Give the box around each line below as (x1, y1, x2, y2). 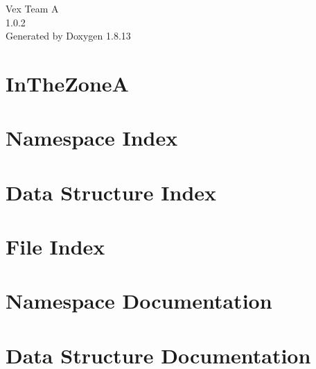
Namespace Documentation (6, 286, 272, 315)
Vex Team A (6, 1, 59, 15)
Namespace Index (6, 123, 178, 152)
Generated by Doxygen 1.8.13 (6, 28, 131, 43)
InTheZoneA (6, 69, 129, 97)
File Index (6, 232, 105, 261)
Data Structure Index (6, 178, 217, 206)
